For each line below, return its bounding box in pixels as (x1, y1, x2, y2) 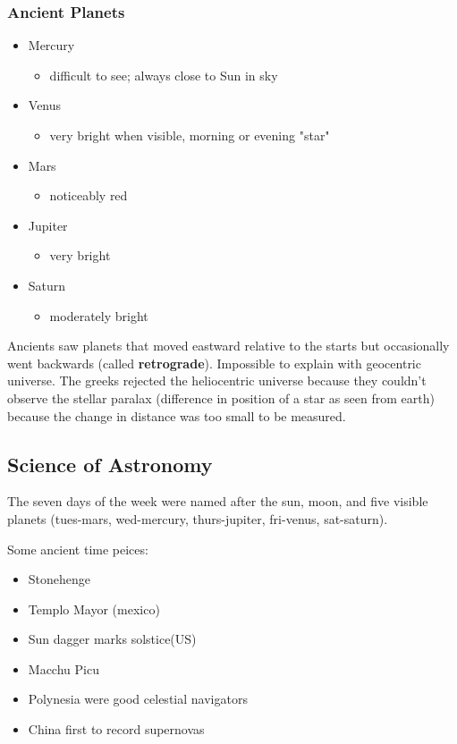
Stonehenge (28, 570, 91, 588)
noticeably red (49, 186, 128, 205)
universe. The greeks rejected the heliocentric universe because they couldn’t (7, 371, 427, 390)
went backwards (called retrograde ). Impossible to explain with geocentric (7, 353, 421, 372)
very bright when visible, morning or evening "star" (49, 126, 330, 144)
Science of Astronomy (7, 450, 213, 478)
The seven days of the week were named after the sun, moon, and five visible (7, 492, 428, 511)
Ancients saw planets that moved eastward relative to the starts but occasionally (7, 336, 450, 355)
